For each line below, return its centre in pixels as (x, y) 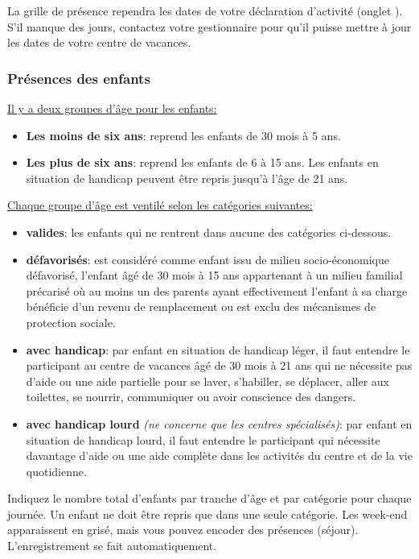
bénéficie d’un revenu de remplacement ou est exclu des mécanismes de (201, 306)
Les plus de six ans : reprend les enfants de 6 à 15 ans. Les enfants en (202, 162)
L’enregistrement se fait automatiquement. (112, 546)
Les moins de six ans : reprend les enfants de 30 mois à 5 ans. (183, 135)
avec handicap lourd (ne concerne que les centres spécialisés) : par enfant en (219, 423)
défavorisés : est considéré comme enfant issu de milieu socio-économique (207, 259)
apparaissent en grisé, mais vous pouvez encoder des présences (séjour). (183, 530)
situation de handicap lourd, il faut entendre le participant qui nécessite (203, 439)
